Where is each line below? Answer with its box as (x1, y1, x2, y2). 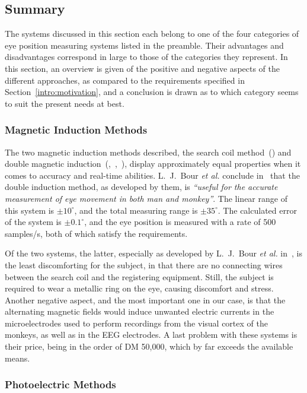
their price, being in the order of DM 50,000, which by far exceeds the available (5, 340, 293, 353)
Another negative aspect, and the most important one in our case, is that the (5, 293, 286, 306)
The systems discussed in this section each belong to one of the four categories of (5, 27, 299, 40)
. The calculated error (218, 204, 297, 216)
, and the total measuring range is (74, 204, 198, 216)
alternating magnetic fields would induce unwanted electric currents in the (5, 305, 274, 318)
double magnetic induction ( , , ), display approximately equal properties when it (5, 157, 301, 170)
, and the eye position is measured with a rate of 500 (84, 215, 276, 228)
